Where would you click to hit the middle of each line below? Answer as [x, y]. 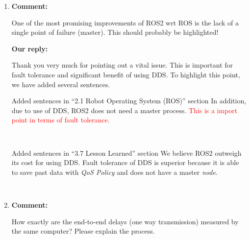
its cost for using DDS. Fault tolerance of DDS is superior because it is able [125, 162]
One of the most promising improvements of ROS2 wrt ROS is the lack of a [125, 22]
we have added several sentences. [61, 84]
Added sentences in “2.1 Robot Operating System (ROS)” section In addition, [129, 101]
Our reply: [30, 48]
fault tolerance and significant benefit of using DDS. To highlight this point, [126, 74]
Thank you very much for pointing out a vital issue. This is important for [122, 65]
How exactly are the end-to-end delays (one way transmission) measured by [125, 221]
